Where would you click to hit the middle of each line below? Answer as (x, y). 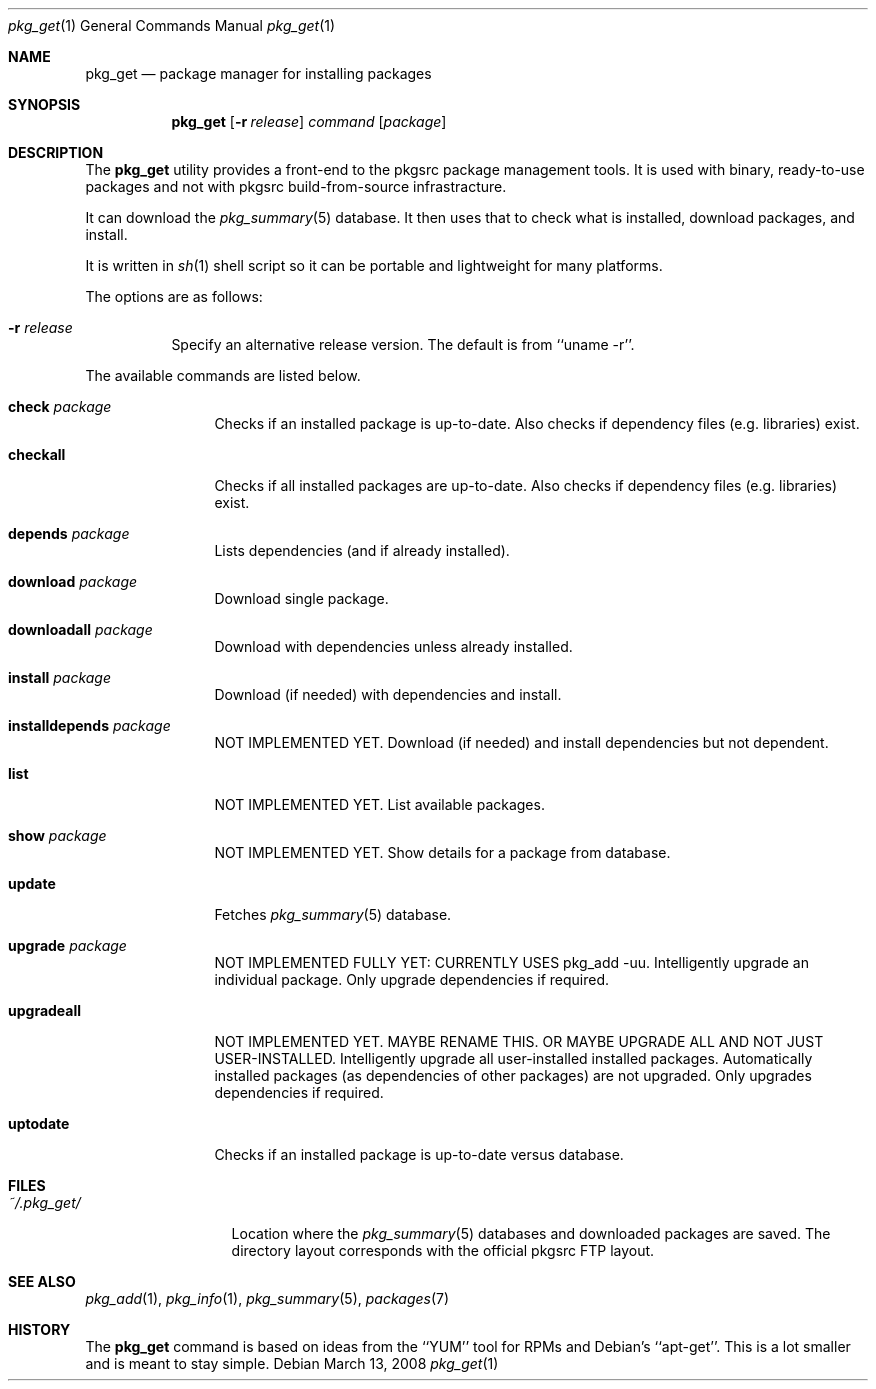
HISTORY (39, 1329)
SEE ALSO (42, 1281)
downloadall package (80, 629)
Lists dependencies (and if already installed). (362, 550)
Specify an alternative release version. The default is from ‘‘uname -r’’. (403, 344)
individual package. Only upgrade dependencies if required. (412, 979)
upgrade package (67, 945)
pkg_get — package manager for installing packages (258, 73)
